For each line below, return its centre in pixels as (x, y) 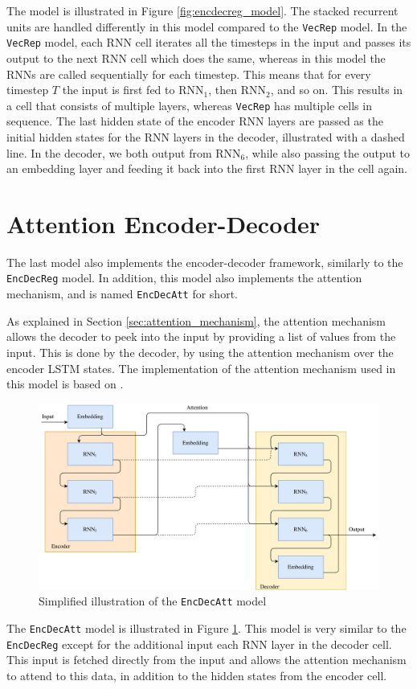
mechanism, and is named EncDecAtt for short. (122, 294)
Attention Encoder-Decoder (164, 223)
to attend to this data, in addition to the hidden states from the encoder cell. (197, 675)
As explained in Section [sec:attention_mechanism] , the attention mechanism (196, 320)
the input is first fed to (119, 90)
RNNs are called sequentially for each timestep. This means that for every (189, 74)
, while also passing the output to (328, 152)
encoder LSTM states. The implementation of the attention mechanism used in (201, 368)
